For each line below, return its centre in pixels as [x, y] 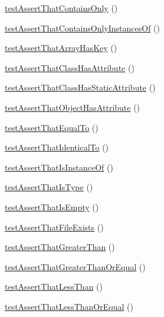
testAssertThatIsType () [49, 187]
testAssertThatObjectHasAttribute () [73, 107]
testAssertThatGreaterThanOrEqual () [75, 266]
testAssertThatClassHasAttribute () [70, 67]
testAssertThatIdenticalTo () [57, 147]
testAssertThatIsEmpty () [52, 206]
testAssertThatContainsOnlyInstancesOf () [83, 28]
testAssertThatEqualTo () [52, 127]
